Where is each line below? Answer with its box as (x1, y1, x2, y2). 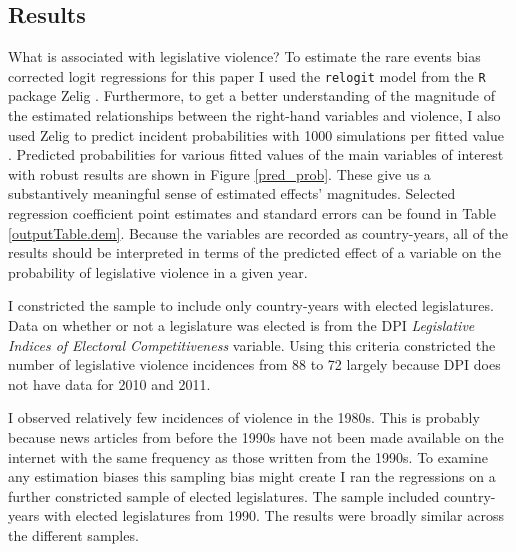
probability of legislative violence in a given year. (8, 261, 308, 282)
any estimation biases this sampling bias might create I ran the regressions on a (8, 466, 496, 487)
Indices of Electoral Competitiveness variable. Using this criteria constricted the (8, 334, 496, 355)
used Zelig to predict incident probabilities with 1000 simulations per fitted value (8, 124, 504, 145)
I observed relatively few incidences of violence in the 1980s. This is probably (8, 407, 480, 428)
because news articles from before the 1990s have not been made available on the (8, 426, 504, 447)
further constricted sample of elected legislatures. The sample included (8, 485, 440, 506)
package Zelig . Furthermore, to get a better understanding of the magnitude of (8, 85, 495, 106)
